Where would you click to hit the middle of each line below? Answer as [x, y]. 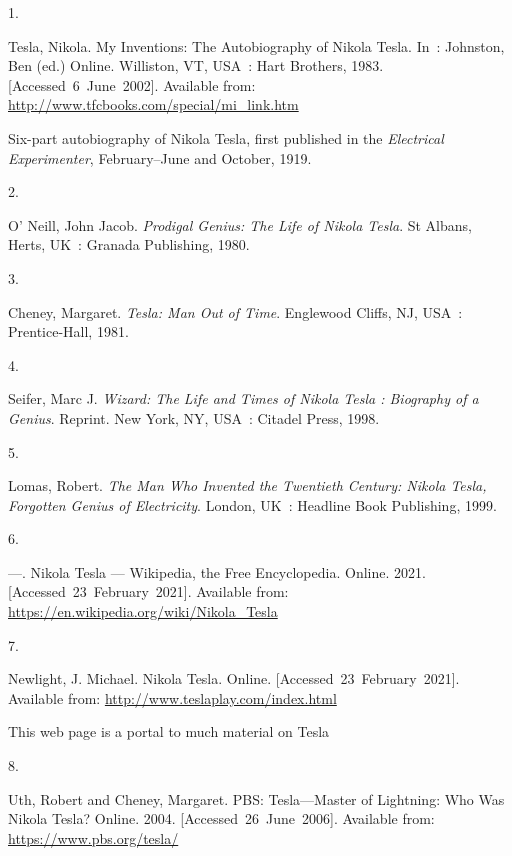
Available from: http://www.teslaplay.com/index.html [172, 697]
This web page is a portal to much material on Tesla [169, 731]
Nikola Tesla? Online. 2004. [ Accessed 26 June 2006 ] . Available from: [221, 818]
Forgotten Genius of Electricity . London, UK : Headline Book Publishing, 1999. [252, 504]
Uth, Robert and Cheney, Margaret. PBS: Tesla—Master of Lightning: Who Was [256, 798]
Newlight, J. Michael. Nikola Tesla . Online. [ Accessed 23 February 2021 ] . [234, 678]
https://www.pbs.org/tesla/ [93, 837]
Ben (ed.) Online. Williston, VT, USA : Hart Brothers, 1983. [196, 65]
